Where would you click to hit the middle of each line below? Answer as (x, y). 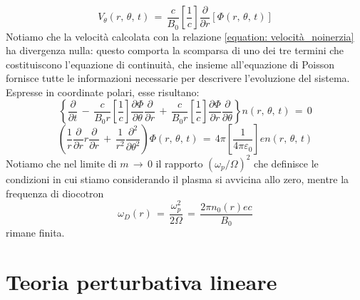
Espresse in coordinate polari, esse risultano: (103, 92)
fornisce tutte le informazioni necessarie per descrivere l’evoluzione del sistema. (178, 78)
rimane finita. (35, 233)
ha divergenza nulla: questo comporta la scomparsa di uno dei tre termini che (175, 50)
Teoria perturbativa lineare (142, 281)
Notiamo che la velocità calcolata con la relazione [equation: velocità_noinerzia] (180, 36)
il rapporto (179, 163)
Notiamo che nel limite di (61, 163)
